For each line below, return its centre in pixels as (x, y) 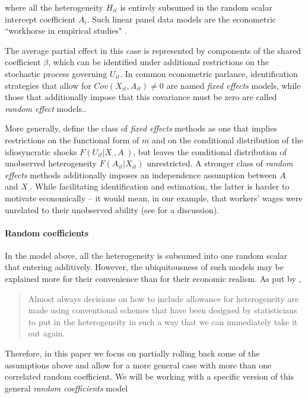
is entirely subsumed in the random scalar (196, 7)
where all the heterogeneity (54, 7)
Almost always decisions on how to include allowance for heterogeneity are (163, 298)
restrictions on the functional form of (72, 139)
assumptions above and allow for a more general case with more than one (138, 365)
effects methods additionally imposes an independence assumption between (141, 174)
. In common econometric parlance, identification (209, 73)
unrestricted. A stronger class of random (220, 163)
